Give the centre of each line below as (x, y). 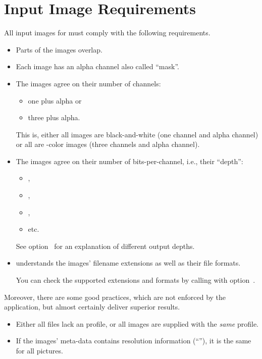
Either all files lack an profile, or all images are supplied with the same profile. (137, 323)
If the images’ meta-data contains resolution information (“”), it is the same (134, 341)
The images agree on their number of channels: (88, 83)
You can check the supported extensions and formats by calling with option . (136, 280)
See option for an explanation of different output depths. (105, 246)
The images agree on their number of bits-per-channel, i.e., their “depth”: (129, 161)
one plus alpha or (55, 100)
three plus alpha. (54, 117)
